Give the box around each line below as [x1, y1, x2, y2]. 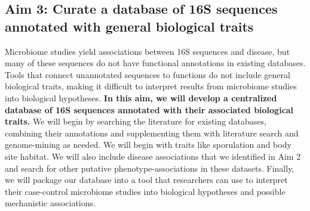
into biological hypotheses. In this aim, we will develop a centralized [5, 91, 277, 104]
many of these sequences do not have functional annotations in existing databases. [5, 57, 306, 69]
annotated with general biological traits [5, 17, 254, 35]
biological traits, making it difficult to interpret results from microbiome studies [5, 80, 297, 92]
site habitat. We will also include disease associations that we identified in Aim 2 [5, 150, 301, 162]
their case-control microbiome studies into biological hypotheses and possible [5, 185, 286, 197]
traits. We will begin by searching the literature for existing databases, [5, 115, 266, 128]
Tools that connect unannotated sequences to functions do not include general [5, 68, 290, 80]
